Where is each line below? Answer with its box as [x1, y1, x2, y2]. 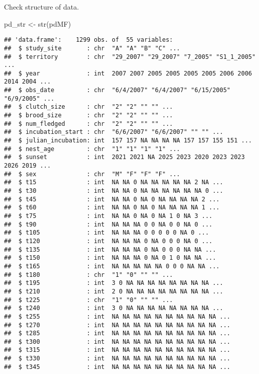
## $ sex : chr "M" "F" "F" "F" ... [4, 170, 180, 178]
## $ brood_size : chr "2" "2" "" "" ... [4, 112, 173, 119]
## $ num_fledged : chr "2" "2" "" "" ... [4, 120, 173, 127]
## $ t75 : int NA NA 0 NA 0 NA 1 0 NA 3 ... [4, 212, 213, 219]
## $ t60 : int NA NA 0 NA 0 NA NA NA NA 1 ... [4, 204, 220, 211]
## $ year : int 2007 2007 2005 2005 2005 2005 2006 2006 [4, 69, 252, 77]
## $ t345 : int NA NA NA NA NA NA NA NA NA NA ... [4, 363, 231, 370]
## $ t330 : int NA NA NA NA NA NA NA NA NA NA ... [4, 355, 231, 362]
